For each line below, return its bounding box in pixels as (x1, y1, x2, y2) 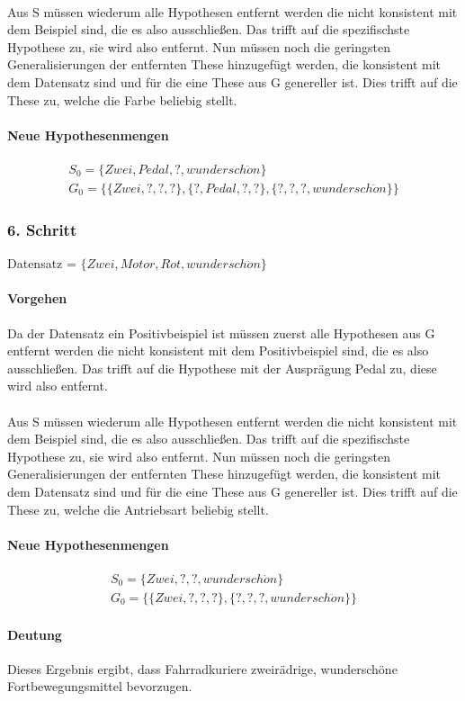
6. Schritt (7, 218, 77, 240)
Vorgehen (7, 289, 67, 308)
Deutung (7, 625, 62, 643)
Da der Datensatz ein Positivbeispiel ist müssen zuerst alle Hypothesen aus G (7, 323, 435, 342)
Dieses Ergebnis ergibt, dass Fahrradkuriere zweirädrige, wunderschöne (7, 659, 398, 678)
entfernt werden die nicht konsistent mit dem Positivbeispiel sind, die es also (7, 341, 429, 360)
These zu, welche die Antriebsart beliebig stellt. (7, 499, 269, 518)
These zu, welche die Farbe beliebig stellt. (7, 90, 237, 109)
